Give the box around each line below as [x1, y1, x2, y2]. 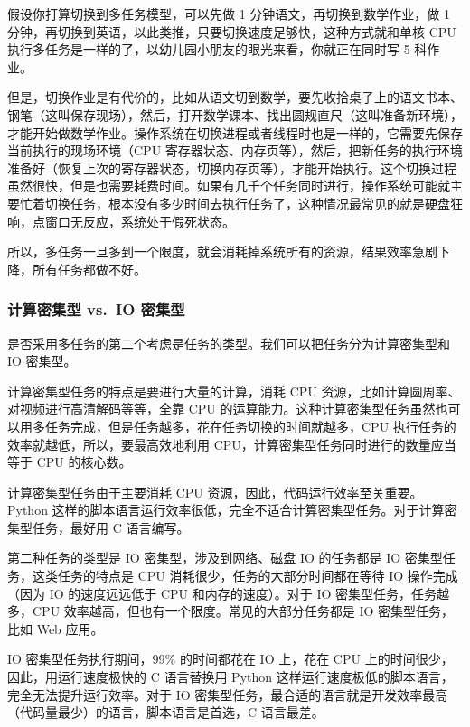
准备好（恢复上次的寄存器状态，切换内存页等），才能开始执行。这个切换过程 [7, 158, 456, 177]
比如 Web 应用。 [7, 619, 104, 638]
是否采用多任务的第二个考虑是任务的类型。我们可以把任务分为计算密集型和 [7, 333, 450, 352]
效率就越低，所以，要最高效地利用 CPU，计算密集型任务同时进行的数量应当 [7, 434, 456, 453]
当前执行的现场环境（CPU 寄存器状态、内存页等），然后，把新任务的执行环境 [7, 141, 463, 160]
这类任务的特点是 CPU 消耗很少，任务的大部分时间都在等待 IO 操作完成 [32, 566, 458, 585]
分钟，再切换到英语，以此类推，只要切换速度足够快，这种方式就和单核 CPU [7, 22, 456, 41]
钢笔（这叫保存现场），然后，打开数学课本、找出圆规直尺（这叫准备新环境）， [7, 105, 463, 124]
